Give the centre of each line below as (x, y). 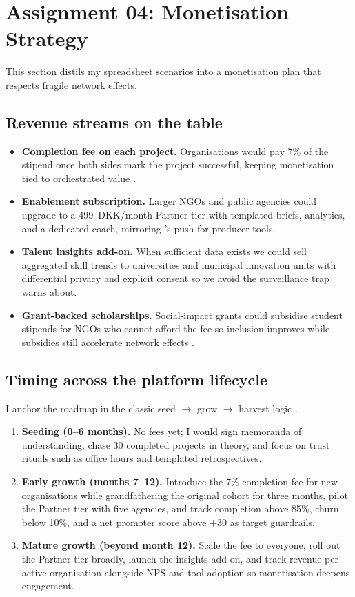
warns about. (49, 292)
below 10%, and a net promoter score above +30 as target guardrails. (168, 522)
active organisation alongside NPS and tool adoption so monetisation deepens (186, 572)
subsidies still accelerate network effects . (108, 342)
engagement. (48, 586)
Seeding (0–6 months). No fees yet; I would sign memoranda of (162, 431)
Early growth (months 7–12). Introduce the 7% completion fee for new (180, 481)
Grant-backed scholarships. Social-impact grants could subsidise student (182, 315)
